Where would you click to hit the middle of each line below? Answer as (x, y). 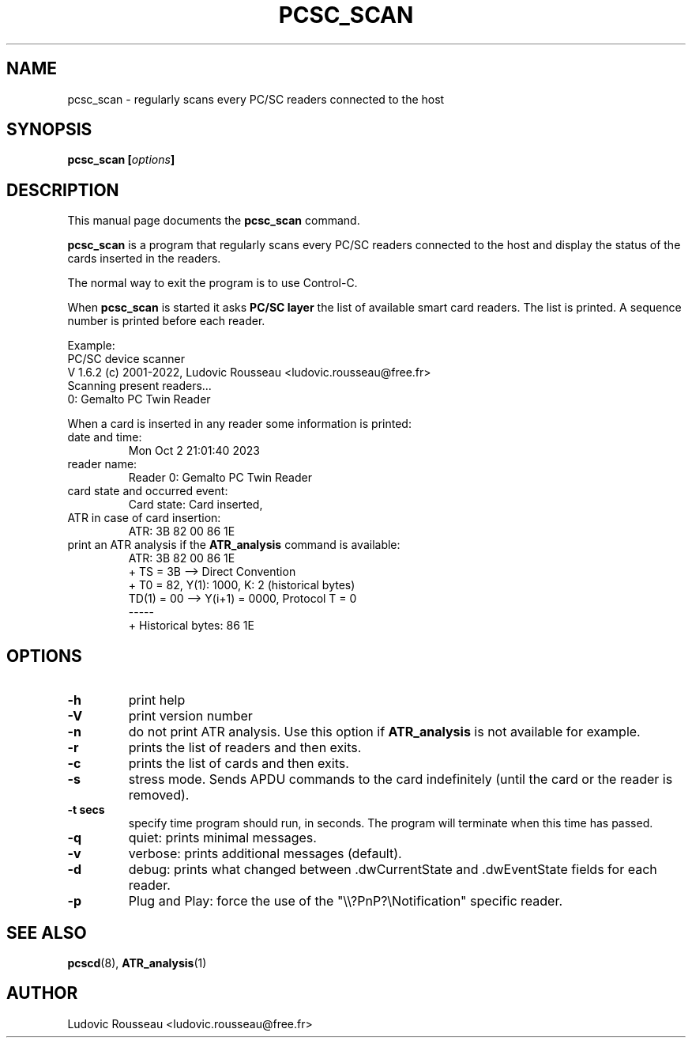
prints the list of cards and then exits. (239, 764)
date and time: (105, 437)
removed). (159, 795)
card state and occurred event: (148, 491)
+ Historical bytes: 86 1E (191, 626)
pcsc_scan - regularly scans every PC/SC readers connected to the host (256, 99)
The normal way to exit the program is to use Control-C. (212, 283)
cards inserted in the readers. (144, 259)
